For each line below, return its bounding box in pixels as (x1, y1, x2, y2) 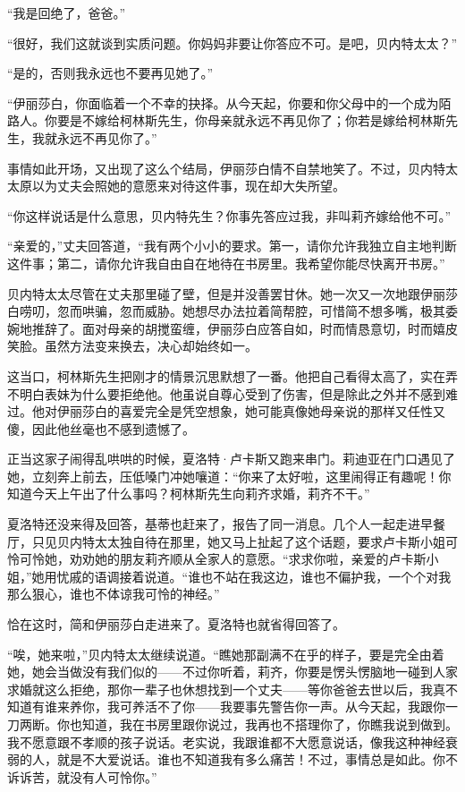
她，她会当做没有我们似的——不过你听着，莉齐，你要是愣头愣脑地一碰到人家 (7, 662, 458, 681)
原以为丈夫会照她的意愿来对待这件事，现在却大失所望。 (19, 176, 345, 195)
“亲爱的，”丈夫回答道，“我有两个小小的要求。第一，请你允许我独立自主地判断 (7, 236, 457, 255)
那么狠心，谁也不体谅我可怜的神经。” (7, 584, 220, 603)
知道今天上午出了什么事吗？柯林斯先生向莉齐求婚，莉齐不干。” (7, 484, 370, 503)
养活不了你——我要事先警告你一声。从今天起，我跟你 (131, 697, 445, 716)
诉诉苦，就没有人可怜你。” (7, 767, 157, 786)
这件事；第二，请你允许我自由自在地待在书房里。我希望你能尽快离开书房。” (7, 253, 445, 272)
